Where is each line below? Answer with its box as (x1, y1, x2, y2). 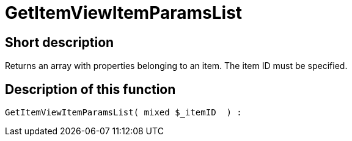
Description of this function (5, 81, 176, 97)
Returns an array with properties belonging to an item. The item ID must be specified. (5, 60, 348, 71)
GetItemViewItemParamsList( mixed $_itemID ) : (5, 107, 242, 118)
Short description (5, 34, 114, 50)
